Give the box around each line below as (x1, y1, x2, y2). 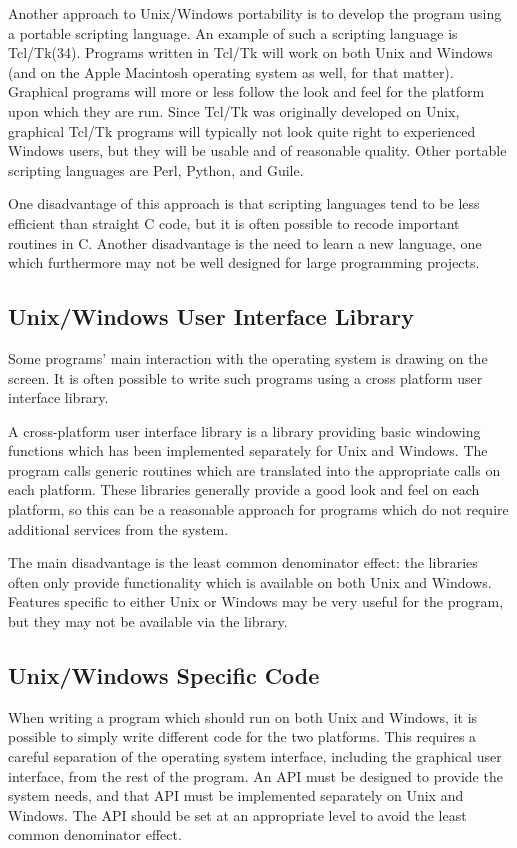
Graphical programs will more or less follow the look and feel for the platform (8, 81, 485, 102)
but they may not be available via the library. (8, 611, 288, 632)
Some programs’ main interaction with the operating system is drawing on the (8, 347, 488, 368)
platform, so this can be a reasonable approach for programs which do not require (8, 499, 509, 520)
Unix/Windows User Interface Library (8, 301, 414, 332)
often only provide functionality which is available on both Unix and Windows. (8, 571, 492, 592)
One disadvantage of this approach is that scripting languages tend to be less (8, 193, 480, 214)
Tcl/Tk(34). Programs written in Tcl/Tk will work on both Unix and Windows (8, 42, 493, 63)
